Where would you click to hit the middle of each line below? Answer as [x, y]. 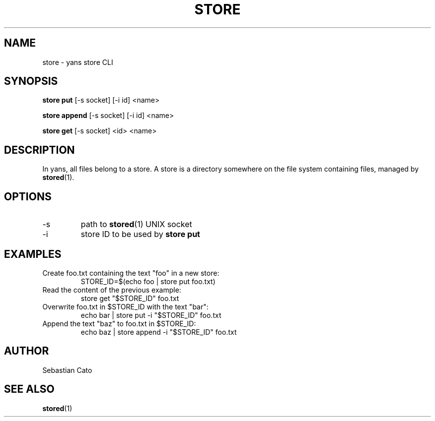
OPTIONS [28, 196]
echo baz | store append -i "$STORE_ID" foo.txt [159, 332]
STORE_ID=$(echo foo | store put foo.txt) [148, 281]
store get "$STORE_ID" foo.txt [130, 298]
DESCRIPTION [39, 150]
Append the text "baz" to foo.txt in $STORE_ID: [119, 323]
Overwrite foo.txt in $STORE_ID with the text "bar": [125, 306]
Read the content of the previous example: [112, 290]
